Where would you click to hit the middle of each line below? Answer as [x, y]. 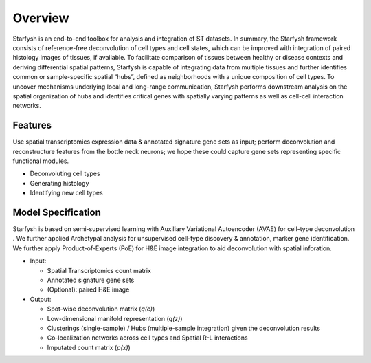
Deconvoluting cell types [65, 174]
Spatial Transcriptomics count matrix [99, 270]
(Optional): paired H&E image [88, 289]
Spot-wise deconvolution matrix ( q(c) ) [101, 309]
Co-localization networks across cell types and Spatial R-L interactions [147, 338]
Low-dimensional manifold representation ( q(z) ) [115, 318]
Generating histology [59, 183]
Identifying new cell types [66, 193]
